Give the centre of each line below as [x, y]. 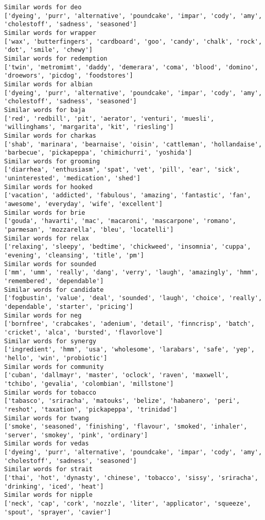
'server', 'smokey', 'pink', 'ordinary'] [76, 435]
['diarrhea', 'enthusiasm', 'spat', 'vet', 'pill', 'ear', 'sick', [122, 170]
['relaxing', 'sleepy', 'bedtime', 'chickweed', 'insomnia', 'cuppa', [128, 247]
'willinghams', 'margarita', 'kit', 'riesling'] [89, 127]
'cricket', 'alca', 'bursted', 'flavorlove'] [83, 332]
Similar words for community [54, 367]
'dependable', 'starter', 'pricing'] [69, 307]
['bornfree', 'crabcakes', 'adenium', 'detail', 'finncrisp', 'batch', [129, 324]
